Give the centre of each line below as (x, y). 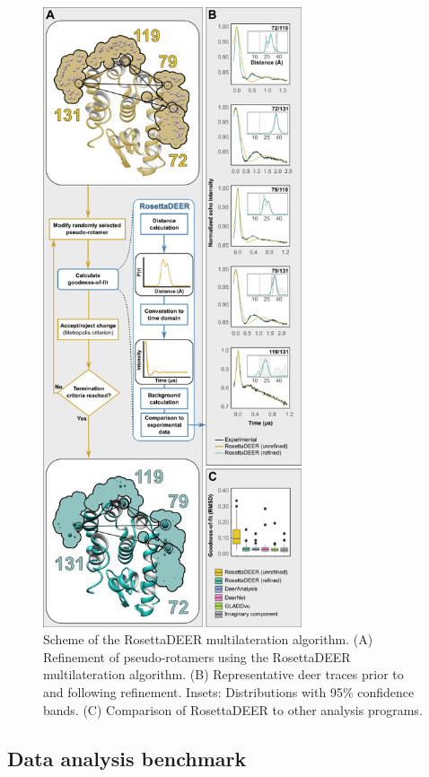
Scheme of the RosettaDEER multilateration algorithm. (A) (208, 639)
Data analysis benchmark (127, 758)
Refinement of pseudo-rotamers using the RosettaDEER (197, 656)
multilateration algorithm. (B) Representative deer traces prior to (223, 674)
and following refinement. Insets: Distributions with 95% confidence (229, 692)
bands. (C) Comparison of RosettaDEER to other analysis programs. (233, 709)
